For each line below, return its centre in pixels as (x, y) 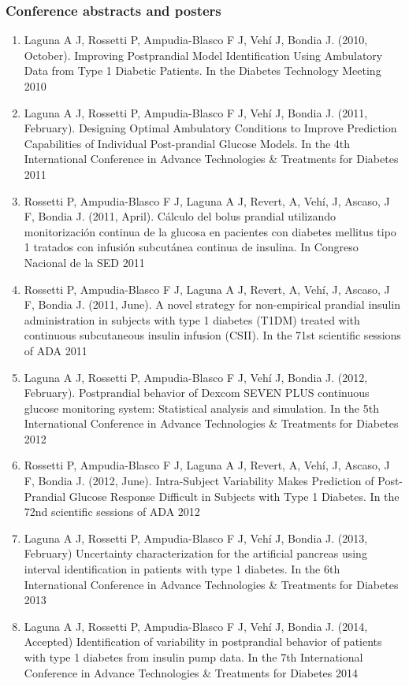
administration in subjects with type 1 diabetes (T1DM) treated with (192, 319)
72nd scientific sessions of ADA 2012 (112, 512)
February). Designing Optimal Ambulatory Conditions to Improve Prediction (210, 128)
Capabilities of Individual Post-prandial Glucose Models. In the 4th (187, 143)
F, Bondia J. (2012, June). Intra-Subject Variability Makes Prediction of (199, 481)
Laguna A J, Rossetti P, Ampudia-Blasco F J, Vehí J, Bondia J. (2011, (196, 112)
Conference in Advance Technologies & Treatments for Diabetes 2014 (191, 672)
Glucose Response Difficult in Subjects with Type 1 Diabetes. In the (234, 496)
